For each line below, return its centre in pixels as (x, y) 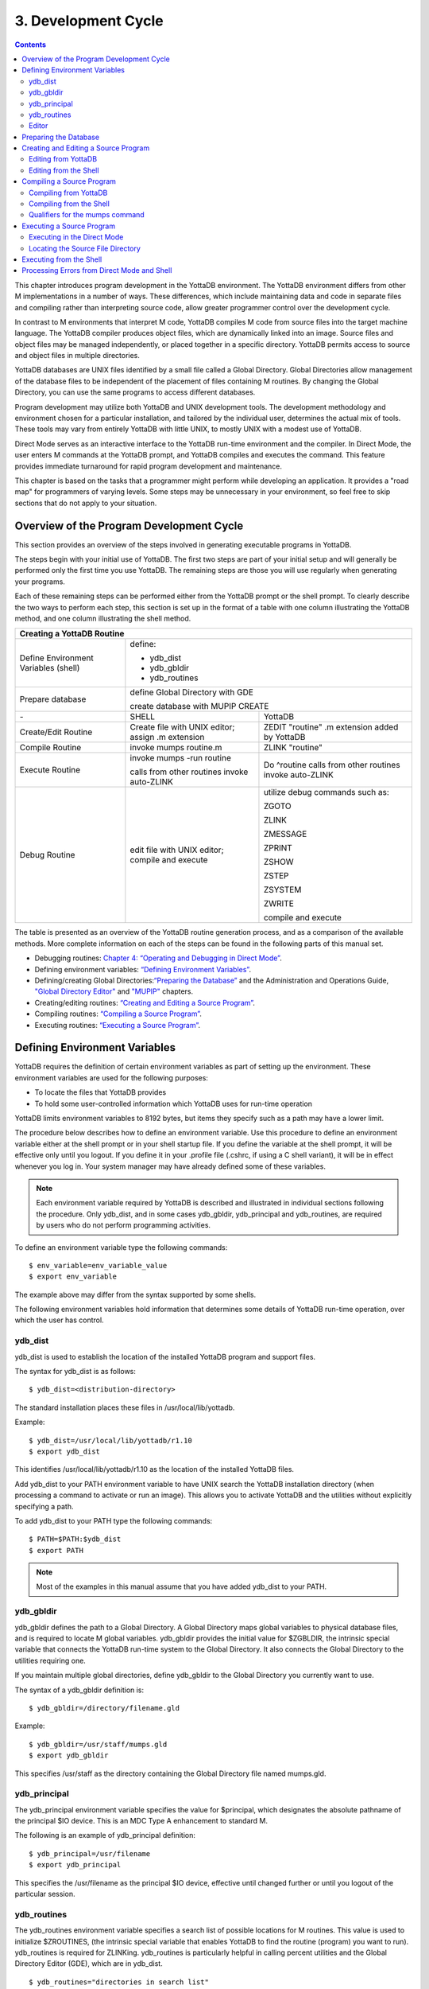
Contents (31, 45)
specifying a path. (44, 1506)
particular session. (45, 1894)
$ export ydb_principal (75, 1865)
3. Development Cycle (89, 21)
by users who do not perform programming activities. (123, 1225)
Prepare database (53, 699)
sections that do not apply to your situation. (86, 503)
